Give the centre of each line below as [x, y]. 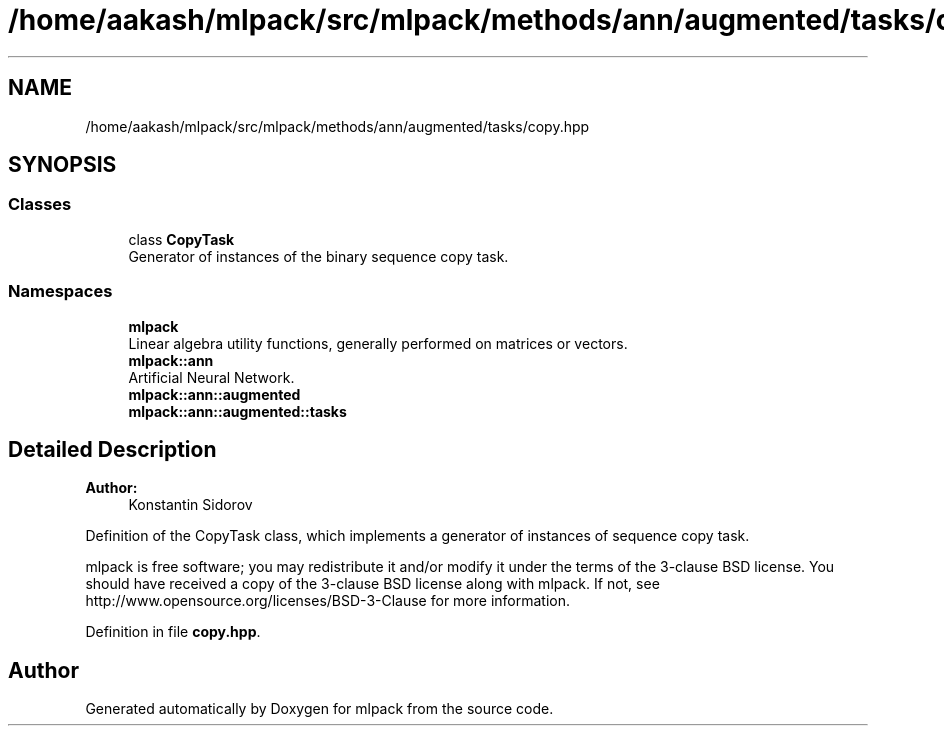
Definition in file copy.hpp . [173, 632]
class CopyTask [181, 239]
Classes [40, 204]
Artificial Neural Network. [211, 377]
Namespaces [60, 291]
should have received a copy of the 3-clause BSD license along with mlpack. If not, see [372, 584]
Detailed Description [112, 449]
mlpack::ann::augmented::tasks [237, 411]
